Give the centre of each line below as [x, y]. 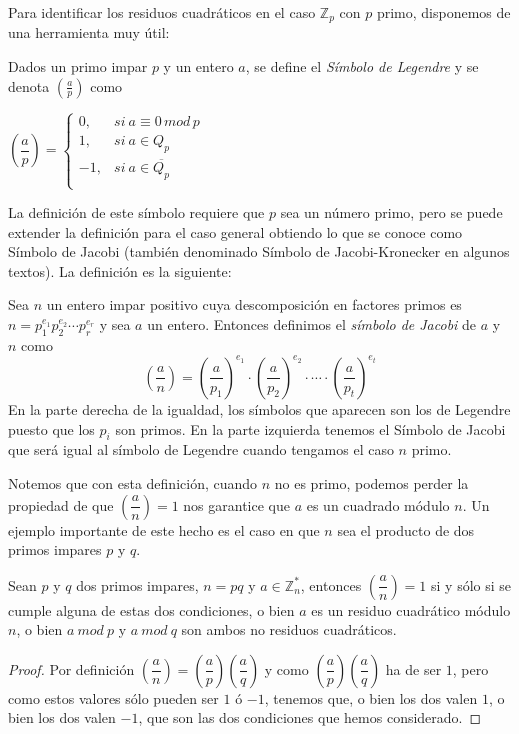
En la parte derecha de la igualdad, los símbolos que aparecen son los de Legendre [259, 408]
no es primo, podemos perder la [371, 482]
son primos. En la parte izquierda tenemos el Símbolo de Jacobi [310, 428]
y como [286, 668]
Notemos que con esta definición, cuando [133, 482]
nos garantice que [236, 504]
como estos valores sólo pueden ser [113, 697]
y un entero [198, 66]
